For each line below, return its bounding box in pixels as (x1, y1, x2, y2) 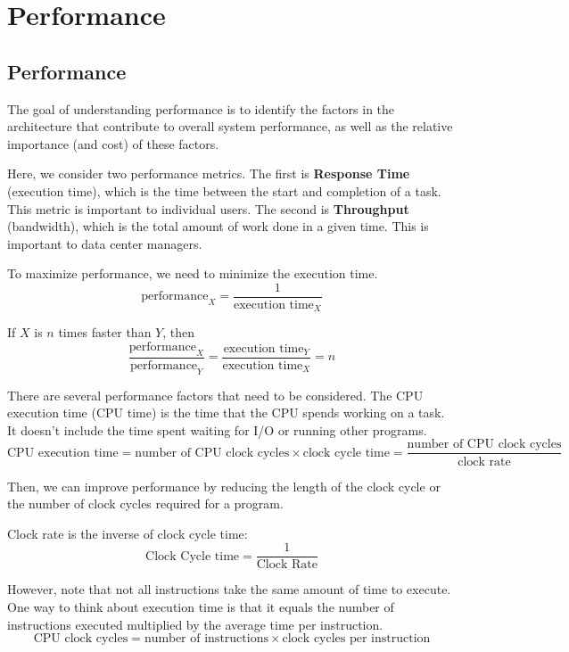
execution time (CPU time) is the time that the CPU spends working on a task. (7, 403, 445, 422)
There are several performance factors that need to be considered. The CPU (7, 385, 424, 404)
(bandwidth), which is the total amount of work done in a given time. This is (7, 217, 429, 235)
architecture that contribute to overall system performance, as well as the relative (7, 117, 453, 136)
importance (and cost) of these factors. (7, 134, 219, 153)
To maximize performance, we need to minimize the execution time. (7, 264, 378, 283)
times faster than (58, 323, 152, 342)
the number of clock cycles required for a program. (7, 494, 284, 513)
